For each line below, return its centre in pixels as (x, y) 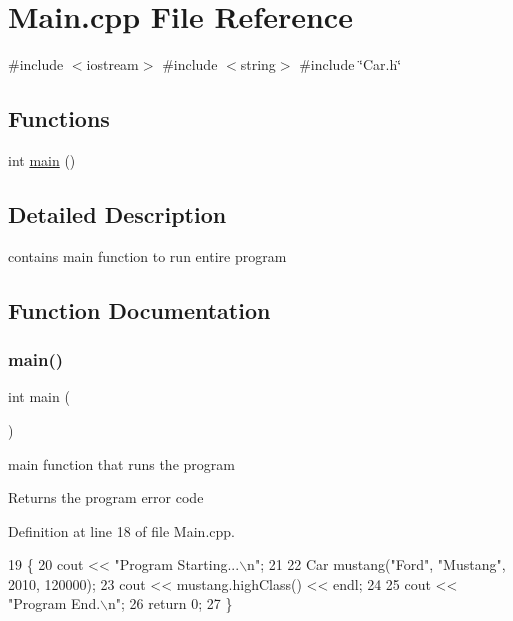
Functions (59, 118)
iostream (112, 64)
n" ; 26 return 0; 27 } (170, 603)
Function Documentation (139, 309)
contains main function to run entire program (147, 255)
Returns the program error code (106, 497)
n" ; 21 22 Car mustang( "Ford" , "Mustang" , (376, 564)
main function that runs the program (121, 463)
